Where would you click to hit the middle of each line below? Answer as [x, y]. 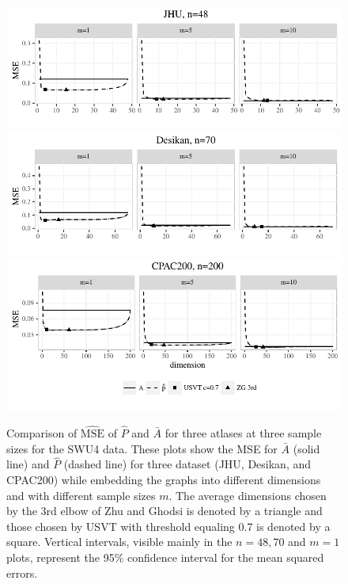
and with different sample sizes [81, 495]
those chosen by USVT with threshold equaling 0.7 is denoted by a [168, 526]
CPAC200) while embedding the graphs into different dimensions [164, 480]
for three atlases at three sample [243, 433]
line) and [28, 464]
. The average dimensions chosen [248, 495]
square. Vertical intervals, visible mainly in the [119, 542]
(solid [306, 448]
